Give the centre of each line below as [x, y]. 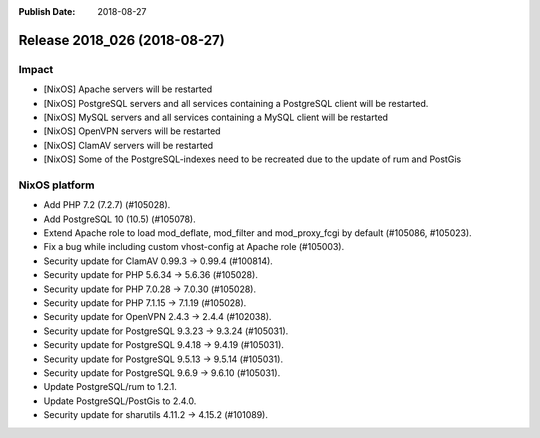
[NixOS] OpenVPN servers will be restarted [132, 131]
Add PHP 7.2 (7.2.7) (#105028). [107, 205]
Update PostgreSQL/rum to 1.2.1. [110, 387]
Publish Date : [47, 11]
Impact [36, 69]
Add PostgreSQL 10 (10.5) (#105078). [119, 219]
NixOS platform [56, 185]
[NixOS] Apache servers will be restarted [128, 89]
